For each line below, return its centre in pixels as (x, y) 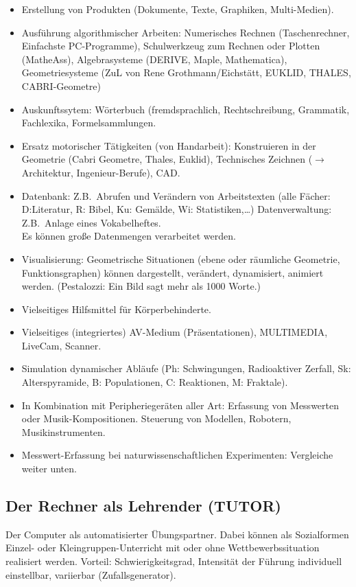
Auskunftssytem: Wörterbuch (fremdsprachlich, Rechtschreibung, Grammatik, (186, 109)
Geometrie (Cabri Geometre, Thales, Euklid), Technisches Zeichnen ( (167, 159)
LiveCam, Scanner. (61, 345)
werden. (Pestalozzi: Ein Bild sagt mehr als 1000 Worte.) (141, 286)
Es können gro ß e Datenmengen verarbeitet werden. (129, 236)
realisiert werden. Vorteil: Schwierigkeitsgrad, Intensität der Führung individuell (174, 561)
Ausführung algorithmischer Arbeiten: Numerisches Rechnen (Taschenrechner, (186, 32)
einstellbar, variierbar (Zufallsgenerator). (91, 574)
